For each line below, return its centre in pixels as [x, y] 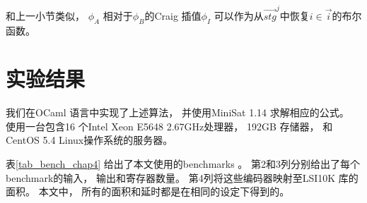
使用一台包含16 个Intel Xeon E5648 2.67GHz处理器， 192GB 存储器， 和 [169, 126]
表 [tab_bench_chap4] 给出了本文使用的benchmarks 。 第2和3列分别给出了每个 [183, 164]
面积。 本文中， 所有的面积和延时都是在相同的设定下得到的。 [148, 191]
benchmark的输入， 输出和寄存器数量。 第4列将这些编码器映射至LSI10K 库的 [182, 177]
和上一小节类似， [45, 15]
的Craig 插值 [173, 15]
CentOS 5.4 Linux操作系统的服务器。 [89, 140]
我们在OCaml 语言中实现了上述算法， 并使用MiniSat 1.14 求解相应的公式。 [177, 112]
